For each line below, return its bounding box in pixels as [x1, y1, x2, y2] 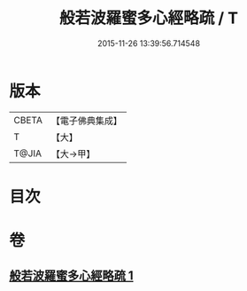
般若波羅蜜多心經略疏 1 [9, 268, 135, 284]
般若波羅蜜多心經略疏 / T [58, 8, 239, 28]
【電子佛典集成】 [50, 114, 122, 127]
